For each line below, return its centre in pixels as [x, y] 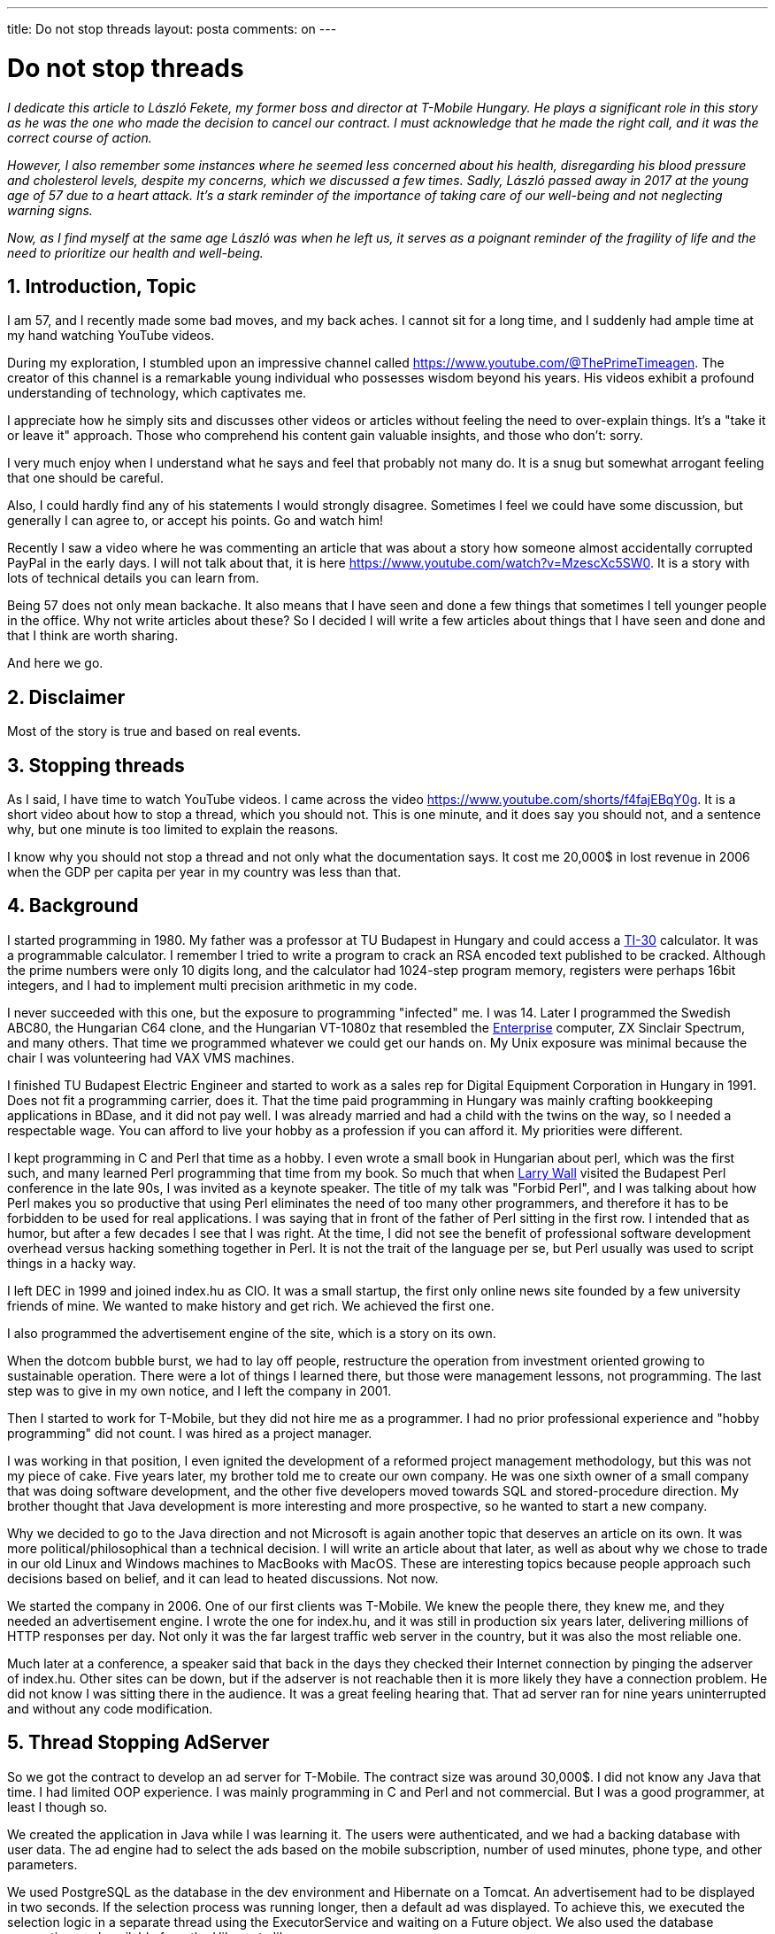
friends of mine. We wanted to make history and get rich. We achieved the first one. [251, 1305]
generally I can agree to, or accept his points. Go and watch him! [195, 521]
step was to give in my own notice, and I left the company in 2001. [200, 1390]
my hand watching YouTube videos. [111, 336]
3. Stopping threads [96, 765]
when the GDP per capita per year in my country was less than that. [204, 872]
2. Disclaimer [66, 697]
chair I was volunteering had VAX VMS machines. [151, 1057]
